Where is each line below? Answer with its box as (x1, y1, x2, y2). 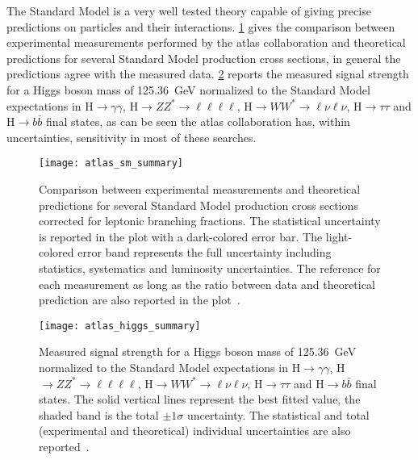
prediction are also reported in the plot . (39, 291, 240, 308)
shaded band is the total (39, 406, 159, 423)
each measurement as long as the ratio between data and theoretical (39, 275, 375, 292)
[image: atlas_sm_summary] (39, 157, 183, 169)
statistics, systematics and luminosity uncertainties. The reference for (39, 259, 381, 276)
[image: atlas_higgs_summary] (39, 320, 201, 332)
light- (325, 228, 353, 245)
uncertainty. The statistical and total (186, 406, 370, 423)
